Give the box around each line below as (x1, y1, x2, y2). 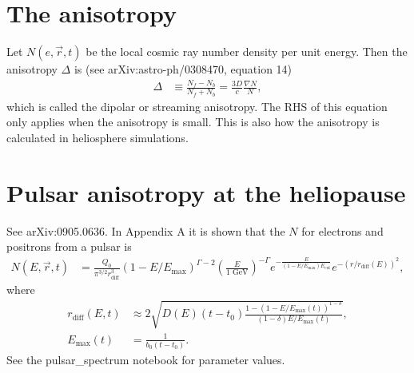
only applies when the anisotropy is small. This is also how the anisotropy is (6, 113, 380, 130)
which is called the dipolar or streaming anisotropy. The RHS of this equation (6, 97, 388, 114)
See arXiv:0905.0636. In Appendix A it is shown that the (6, 222, 285, 239)
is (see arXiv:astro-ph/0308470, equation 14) (74, 61, 293, 77)
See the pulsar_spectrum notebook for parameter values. (6, 351, 285, 367)
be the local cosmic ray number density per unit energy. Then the (86, 43, 408, 60)
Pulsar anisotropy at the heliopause (6, 176, 406, 208)
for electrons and (301, 222, 384, 239)
